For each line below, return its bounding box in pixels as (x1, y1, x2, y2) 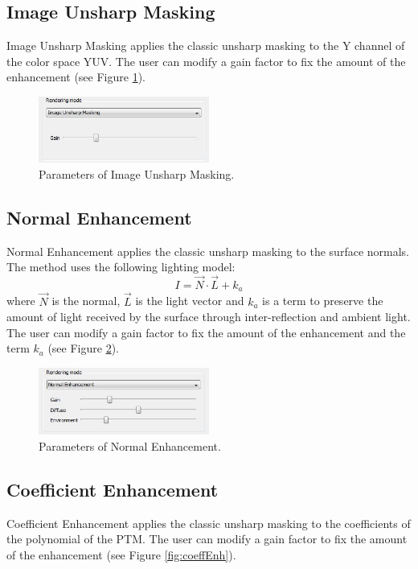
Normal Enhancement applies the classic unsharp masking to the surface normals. (6, 242, 409, 259)
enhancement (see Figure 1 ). (6, 68, 145, 85)
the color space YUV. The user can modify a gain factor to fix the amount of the (6, 52, 406, 69)
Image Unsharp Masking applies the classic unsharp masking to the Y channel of (6, 37, 405, 54)
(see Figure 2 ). (47, 340, 119, 357)
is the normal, (51, 292, 121, 309)
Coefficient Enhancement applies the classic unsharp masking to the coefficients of (6, 514, 411, 531)
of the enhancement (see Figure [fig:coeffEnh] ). (6, 546, 236, 563)
